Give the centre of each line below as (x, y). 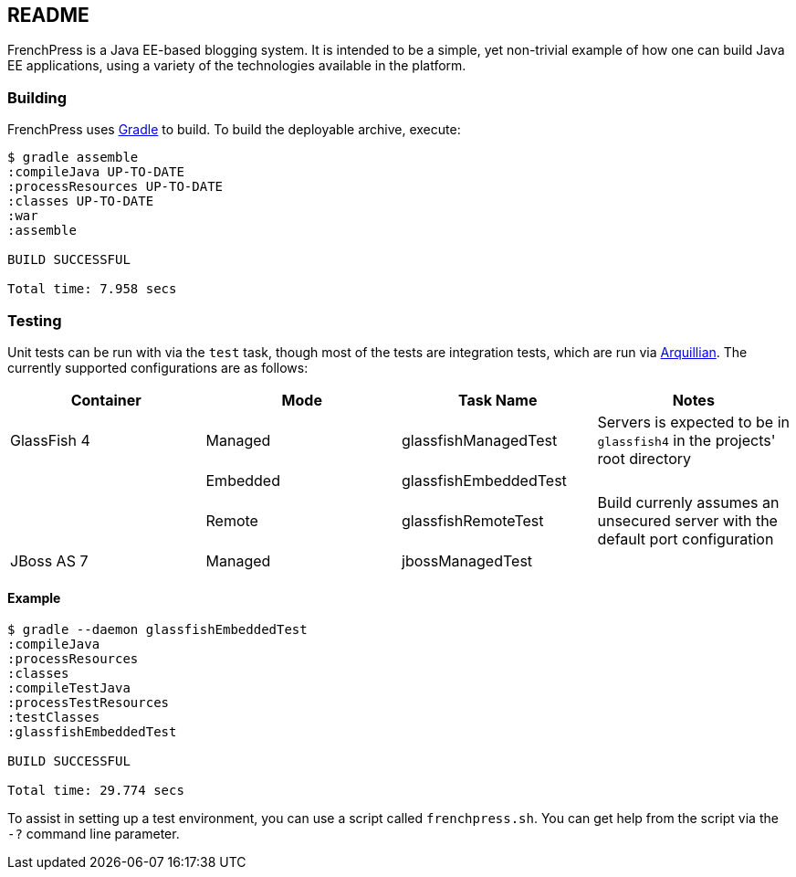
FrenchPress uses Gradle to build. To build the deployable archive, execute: (234, 130)
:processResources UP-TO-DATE (115, 187)
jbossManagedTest (467, 560)
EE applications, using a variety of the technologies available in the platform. (237, 66)
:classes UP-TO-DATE (81, 201)
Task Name (498, 400)
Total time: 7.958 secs (92, 289)
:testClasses (54, 718)
